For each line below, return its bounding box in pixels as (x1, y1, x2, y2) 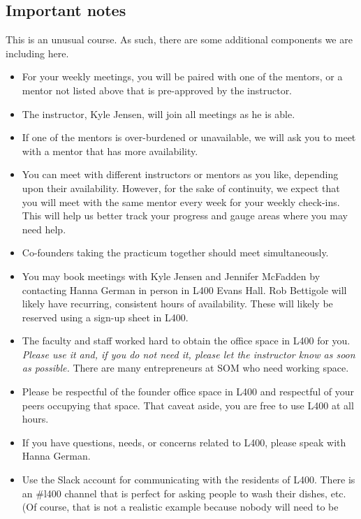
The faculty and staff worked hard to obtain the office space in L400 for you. (22, 333, 351, 348)
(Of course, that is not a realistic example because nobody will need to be (22, 499, 339, 514)
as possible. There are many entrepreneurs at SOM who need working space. (22, 360, 349, 375)
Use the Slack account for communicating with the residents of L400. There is (22, 472, 355, 487)
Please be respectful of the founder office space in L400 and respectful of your (22, 384, 355, 399)
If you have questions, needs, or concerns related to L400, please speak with (22, 434, 346, 449)
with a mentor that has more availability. (22, 143, 198, 158)
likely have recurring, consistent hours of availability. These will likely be (22, 296, 333, 311)
